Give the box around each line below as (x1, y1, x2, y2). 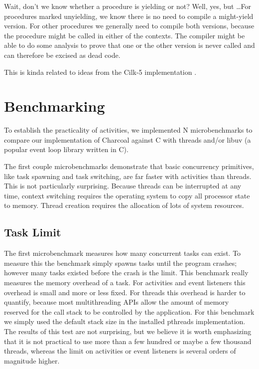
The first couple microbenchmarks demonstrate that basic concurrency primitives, (4, 161, 254, 172)
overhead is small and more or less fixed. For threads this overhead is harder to (4, 287, 246, 297)
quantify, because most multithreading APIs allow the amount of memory (4, 297, 229, 307)
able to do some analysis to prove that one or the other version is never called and (4, 40, 255, 50)
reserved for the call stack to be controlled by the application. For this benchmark (4, 306, 255, 317)
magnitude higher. (4, 355, 60, 366)
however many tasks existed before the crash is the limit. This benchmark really (4, 267, 249, 278)
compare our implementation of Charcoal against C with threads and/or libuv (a (4, 134, 251, 145)
